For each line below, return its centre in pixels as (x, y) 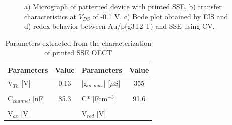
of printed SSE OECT (78, 53)
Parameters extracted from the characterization (78, 43)
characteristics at (50, 16)
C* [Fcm (95, 98)
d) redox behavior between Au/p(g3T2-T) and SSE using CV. (120, 26)
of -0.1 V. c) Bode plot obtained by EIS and (160, 16)
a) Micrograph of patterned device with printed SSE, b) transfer (123, 6)
